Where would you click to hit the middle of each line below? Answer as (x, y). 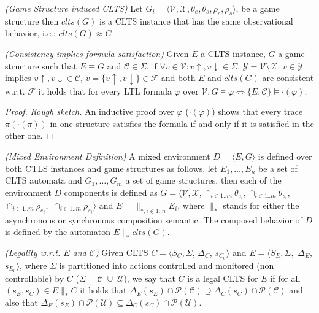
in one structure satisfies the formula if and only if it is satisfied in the (182, 123)
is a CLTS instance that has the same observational (196, 21)
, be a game (258, 8)
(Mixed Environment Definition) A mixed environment (108, 156)
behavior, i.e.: (30, 33)
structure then (32, 21)
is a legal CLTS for (223, 278)
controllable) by (35, 278)
